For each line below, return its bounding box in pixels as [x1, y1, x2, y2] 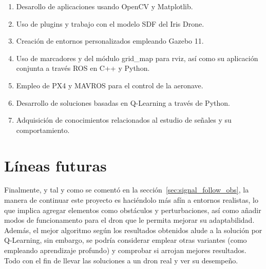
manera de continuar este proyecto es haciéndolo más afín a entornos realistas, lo [4, 195, 258, 205]
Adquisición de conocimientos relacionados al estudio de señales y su [16, 114, 232, 125]
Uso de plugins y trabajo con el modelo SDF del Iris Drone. [16, 18, 204, 29]
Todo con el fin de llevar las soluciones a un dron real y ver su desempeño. [4, 255, 238, 265]
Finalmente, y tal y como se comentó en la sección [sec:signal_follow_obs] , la [4, 184, 249, 195]
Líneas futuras [4, 155, 107, 176]
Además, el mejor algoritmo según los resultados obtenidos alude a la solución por [4, 224, 262, 235]
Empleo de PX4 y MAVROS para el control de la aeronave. [16, 80, 203, 90]
